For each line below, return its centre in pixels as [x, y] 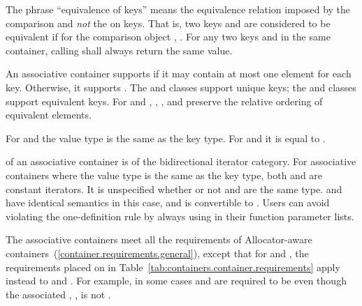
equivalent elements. [49, 115]
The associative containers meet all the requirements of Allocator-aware [159, 239]
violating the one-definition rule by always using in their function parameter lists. [180, 216]
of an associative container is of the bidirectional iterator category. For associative [181, 161]
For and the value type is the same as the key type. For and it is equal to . [166, 138]
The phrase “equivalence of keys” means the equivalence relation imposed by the [178, 9]
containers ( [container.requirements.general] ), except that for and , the [157, 253]
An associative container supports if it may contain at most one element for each [179, 74]
